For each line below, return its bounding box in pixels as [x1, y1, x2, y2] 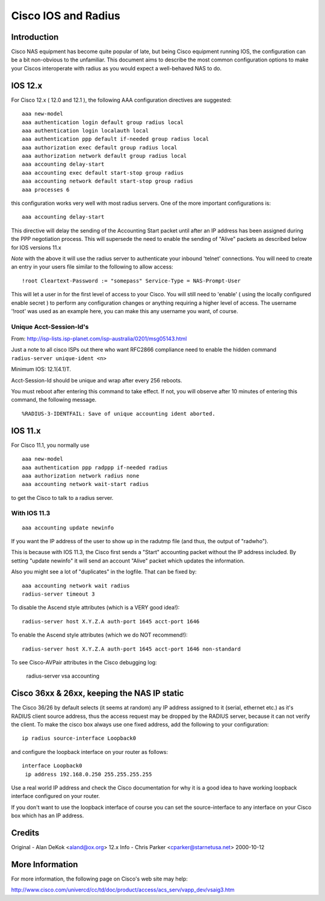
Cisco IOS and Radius [11, 9, 120, 22]
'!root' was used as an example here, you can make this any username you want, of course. [11, 307, 238, 314]
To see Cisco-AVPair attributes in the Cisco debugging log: [11, 658, 157, 666]
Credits [11, 828, 40, 838]
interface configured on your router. [11, 793, 101, 800]
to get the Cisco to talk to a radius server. [11, 494, 114, 501]
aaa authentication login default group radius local [22, 119, 184, 126]
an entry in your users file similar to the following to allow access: [11, 263, 174, 270]
